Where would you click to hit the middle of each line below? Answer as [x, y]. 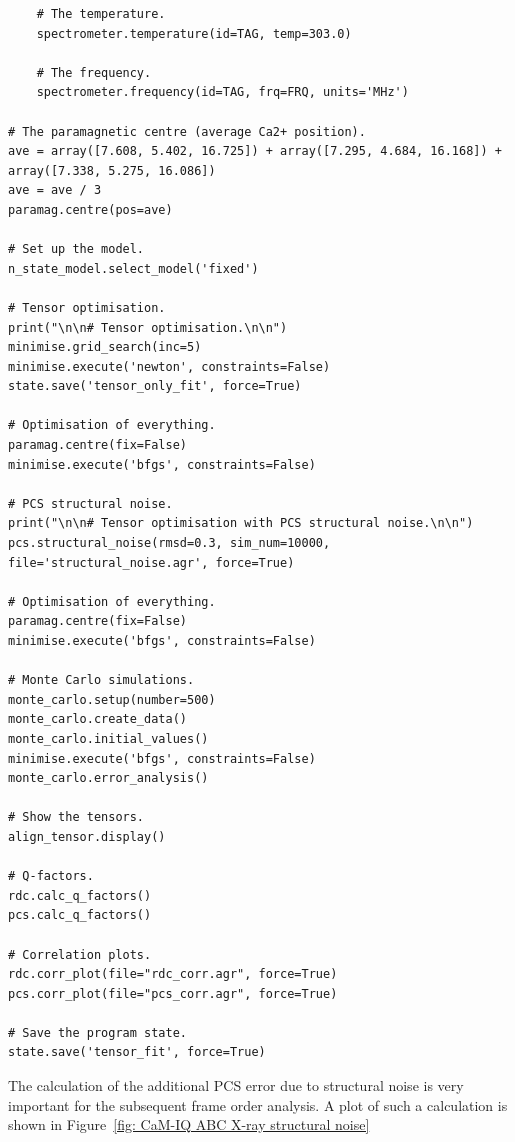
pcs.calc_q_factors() [80, 915]
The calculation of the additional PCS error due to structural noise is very [236, 1085]
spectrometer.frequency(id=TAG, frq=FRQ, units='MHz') [222, 92]
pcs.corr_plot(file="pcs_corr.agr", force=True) [173, 993]
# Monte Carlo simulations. [101, 680]
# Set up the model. [76, 249]
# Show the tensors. [76, 817]
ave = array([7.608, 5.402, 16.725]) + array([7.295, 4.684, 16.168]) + [255, 151]
